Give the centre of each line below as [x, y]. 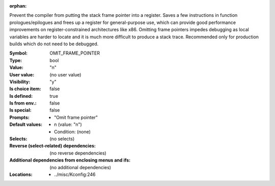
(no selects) [62, 139]
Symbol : [19, 53]
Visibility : [20, 82]
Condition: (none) [73, 131]
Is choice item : [25, 89]
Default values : [26, 124]
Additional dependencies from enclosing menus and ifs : [70, 160]
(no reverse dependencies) [78, 153]
